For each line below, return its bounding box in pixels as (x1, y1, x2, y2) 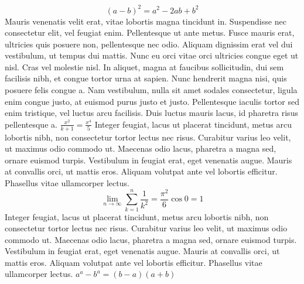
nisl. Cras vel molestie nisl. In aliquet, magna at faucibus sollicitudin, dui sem (5, 60, 284, 73)
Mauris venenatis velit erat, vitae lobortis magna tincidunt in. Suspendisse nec (5, 15, 286, 27)
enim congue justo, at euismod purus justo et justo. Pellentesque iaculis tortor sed (5, 95, 299, 107)
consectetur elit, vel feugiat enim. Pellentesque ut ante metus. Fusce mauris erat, (5, 26, 295, 39)
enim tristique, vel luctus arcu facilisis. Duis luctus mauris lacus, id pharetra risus (5, 107, 298, 119)
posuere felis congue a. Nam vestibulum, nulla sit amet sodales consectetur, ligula (5, 84, 298, 96)
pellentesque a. (5, 118, 57, 130)
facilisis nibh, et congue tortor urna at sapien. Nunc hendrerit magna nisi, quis (5, 72, 287, 84)
